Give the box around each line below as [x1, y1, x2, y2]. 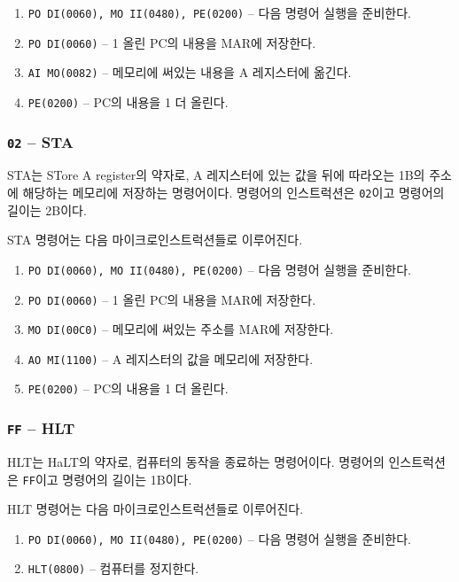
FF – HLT [7, 417, 75, 439]
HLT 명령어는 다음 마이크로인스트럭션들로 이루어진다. [7, 500, 304, 518]
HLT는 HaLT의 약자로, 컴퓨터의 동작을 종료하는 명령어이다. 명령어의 [7, 452, 385, 470]
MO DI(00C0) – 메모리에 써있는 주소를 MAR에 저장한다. [27, 320, 334, 338]
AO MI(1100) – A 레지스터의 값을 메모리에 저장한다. [27, 349, 314, 368]
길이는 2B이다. [7, 200, 87, 219]
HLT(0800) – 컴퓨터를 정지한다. [27, 559, 199, 578]
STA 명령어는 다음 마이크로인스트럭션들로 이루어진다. [7, 230, 303, 249]
